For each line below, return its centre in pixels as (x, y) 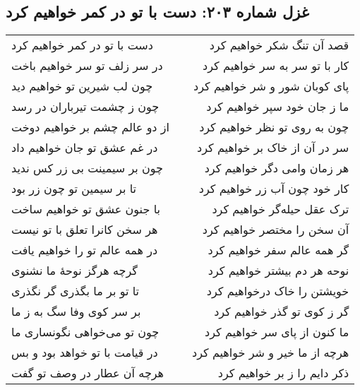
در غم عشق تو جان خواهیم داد (85, 148)
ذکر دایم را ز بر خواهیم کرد (283, 373)
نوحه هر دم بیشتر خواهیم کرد (278, 271)
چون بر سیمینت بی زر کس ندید (87, 168)
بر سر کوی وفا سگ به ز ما (76, 312)
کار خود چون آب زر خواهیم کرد (274, 189)
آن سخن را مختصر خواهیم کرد (276, 230)
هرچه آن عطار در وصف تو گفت (88, 373)
